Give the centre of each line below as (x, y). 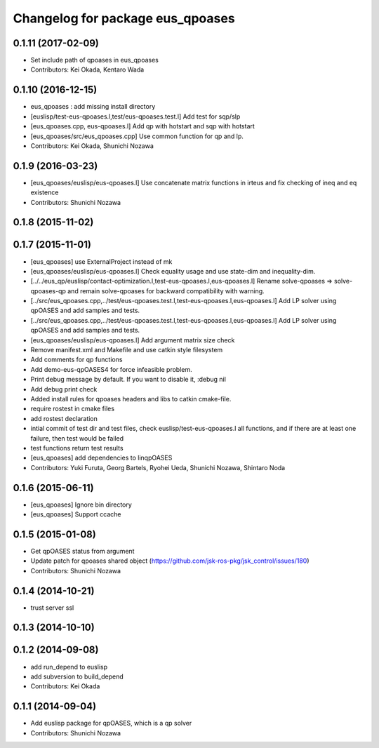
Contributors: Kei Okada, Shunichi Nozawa (92, 146)
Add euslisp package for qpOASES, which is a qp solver (111, 723)
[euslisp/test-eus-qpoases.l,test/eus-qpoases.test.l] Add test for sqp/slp (135, 116)
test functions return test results (77, 448)
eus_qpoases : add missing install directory (93, 107)
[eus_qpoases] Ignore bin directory (81, 505)
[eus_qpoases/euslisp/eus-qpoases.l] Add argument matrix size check (133, 340)
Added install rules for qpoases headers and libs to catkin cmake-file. (131, 399)
